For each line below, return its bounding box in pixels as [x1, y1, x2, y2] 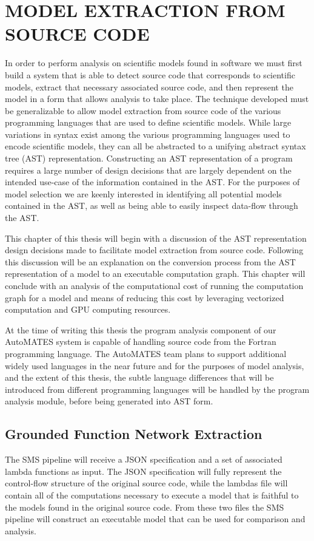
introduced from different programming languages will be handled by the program [5, 383, 310, 395]
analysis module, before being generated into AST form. [5, 395, 213, 407]
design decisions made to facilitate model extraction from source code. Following [5, 243, 304, 256]
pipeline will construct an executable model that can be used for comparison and [5, 512, 306, 525]
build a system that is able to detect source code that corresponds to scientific [5, 68, 295, 81]
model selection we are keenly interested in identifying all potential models [5, 187, 282, 200]
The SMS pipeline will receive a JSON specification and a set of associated [5, 453, 282, 466]
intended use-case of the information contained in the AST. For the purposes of [5, 175, 300, 188]
